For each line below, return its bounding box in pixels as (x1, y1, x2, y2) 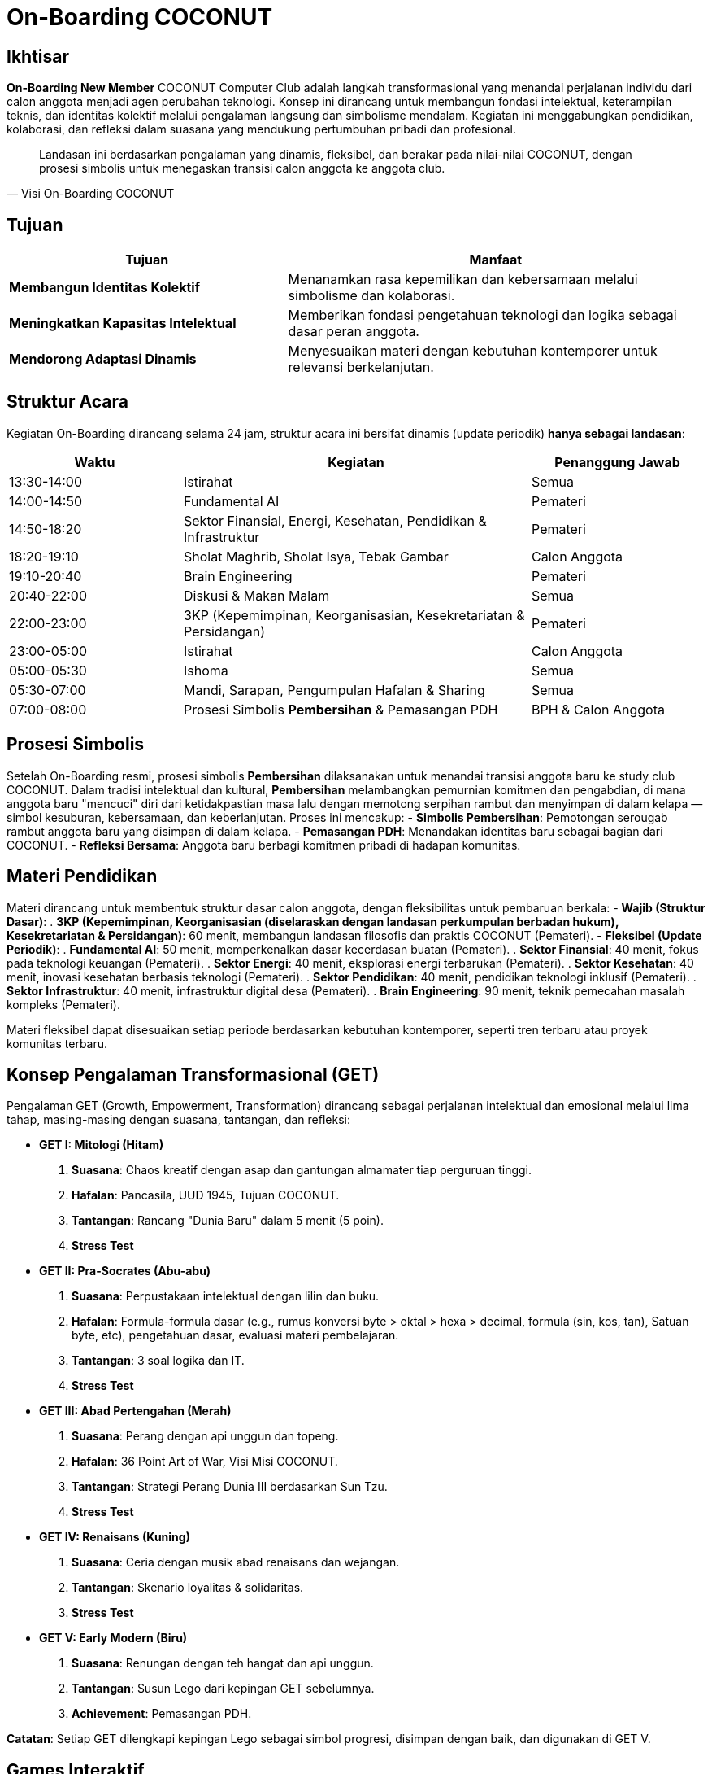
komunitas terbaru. (7, 1036, 108, 1051)
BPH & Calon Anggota (532, 701, 665, 718)
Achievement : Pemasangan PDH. (72, 1706, 252, 1721)
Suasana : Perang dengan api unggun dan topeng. (72, 1429, 339, 1444)
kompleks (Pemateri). (7, 997, 120, 1012)
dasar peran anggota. (288, 323, 419, 340)
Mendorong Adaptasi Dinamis (9, 351, 197, 368)
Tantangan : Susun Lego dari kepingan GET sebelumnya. (72, 1681, 375, 1696)
